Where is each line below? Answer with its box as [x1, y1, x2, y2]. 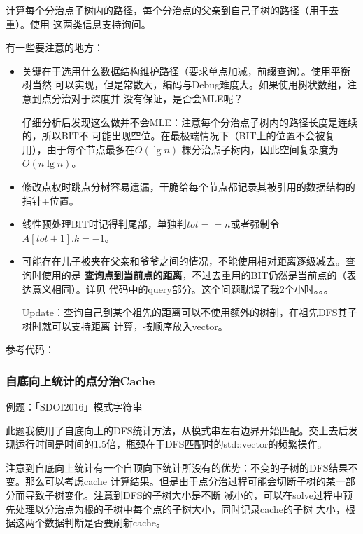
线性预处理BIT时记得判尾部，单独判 [22, 217, 187, 231]
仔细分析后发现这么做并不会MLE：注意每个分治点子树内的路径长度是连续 [22, 114, 357, 129]
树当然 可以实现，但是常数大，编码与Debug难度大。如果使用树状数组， [22, 77, 347, 92]
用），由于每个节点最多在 [22, 142, 135, 156]
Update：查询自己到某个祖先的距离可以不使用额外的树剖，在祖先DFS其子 [22, 305, 357, 320]
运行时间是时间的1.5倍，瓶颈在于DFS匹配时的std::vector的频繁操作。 [15, 437, 327, 451]
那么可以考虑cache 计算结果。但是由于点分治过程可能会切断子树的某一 [24, 474, 346, 488]
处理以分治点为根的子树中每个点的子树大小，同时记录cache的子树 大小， [15, 501, 346, 516]
